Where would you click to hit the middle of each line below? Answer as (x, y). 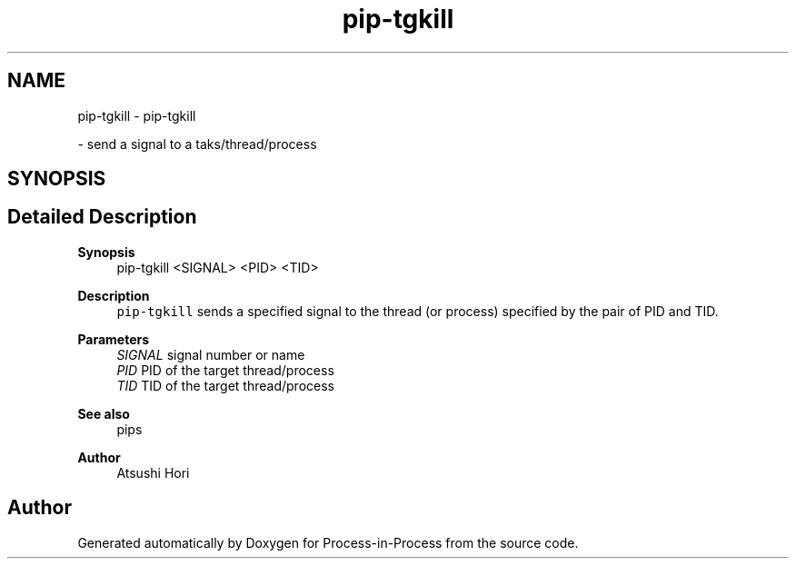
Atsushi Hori (153, 472)
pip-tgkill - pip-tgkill (137, 115)
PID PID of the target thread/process (225, 370)
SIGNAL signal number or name (211, 354)
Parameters (114, 339)
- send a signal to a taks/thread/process (197, 144)
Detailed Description (102, 217)
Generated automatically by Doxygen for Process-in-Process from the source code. (328, 542)
